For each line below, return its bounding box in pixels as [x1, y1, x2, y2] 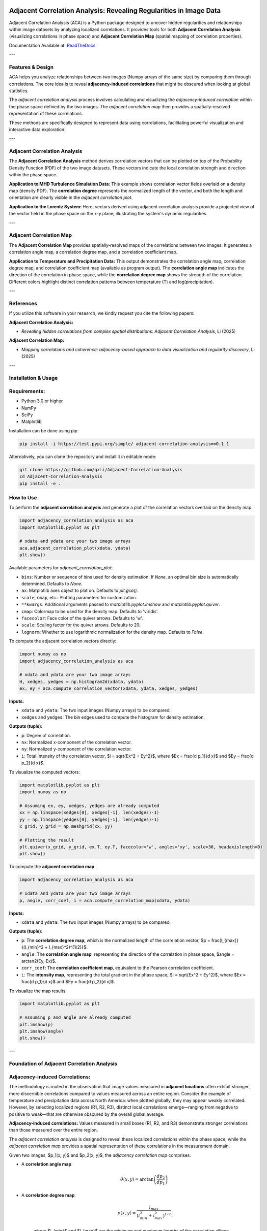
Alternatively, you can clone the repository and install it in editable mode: [9, 454, 157, 459]
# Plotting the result [19, 837, 74, 843]
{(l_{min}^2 [21, 944, 44, 950]
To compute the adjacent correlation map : [9, 864, 96, 870]
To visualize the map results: [9, 988, 67, 994]
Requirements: [9, 388, 45, 394]
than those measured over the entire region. [9, 1127, 98, 1133]
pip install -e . [19, 481, 61, 486]
